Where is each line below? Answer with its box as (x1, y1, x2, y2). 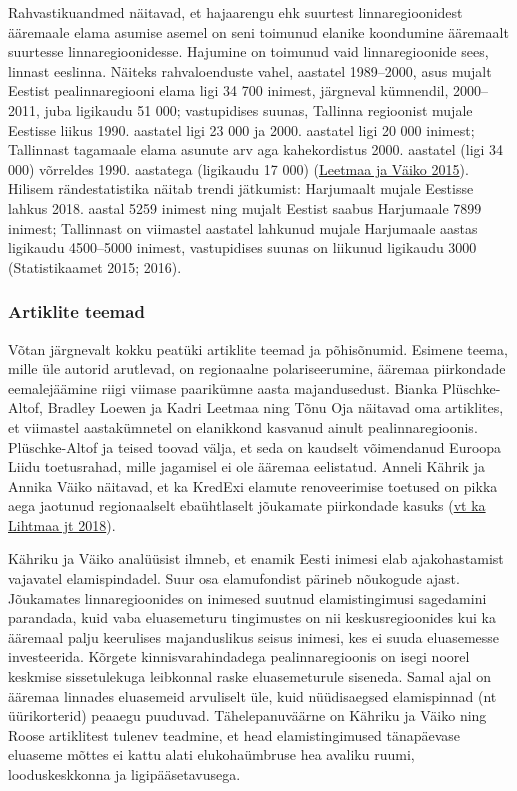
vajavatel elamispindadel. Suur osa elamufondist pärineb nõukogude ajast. (8, 568, 460, 589)
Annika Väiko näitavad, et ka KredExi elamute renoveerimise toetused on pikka (8, 475, 498, 496)
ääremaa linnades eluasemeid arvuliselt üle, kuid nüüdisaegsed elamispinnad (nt (8, 685, 497, 706)
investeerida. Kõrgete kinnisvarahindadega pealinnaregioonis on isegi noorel (8, 646, 470, 667)
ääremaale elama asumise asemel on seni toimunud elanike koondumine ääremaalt (8, 21, 509, 42)
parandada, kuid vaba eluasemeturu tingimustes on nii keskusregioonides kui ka (8, 607, 496, 628)
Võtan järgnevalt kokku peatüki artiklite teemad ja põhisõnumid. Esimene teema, (8, 338, 508, 359)
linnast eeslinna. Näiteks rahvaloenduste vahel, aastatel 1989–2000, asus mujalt (8, 60, 492, 81)
